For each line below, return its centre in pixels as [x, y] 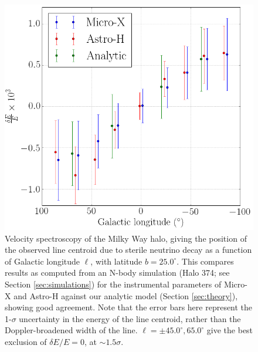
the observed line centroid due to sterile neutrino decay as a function [128, 250]
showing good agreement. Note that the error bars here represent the [129, 307]
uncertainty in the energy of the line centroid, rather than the [130, 318]
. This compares [205, 261]
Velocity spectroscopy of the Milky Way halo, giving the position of [126, 238]
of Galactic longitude [43, 261]
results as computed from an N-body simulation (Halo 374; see [117, 273]
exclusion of [26, 341]
